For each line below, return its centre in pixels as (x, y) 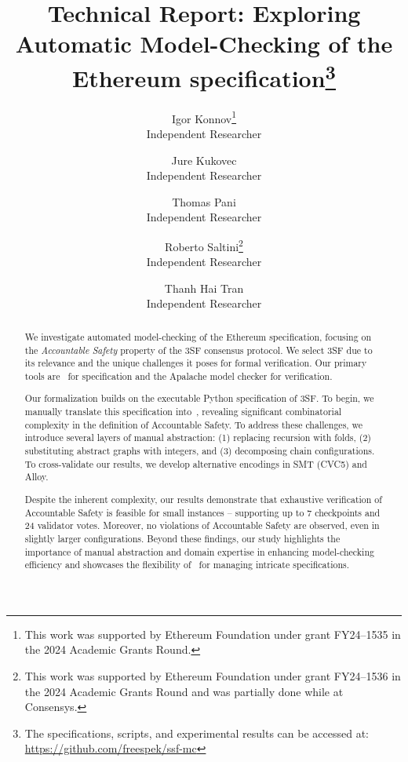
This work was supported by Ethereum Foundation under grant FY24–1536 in (213, 676)
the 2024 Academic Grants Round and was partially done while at (184, 691)
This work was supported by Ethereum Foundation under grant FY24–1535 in (213, 634)
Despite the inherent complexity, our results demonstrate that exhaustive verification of (203, 499)
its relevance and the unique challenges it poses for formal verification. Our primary (196, 363)
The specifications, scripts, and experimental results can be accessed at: (197, 733)
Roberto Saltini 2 (204, 245)
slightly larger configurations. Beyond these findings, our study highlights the (182, 538)
